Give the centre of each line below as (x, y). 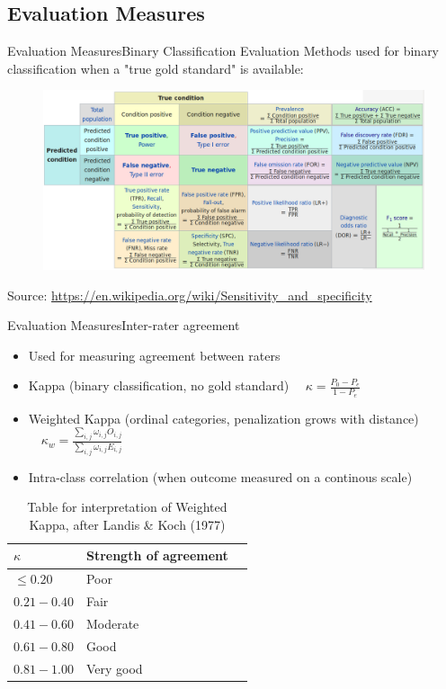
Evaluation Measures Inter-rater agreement (124, 325)
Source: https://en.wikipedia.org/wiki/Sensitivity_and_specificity (190, 295)
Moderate (112, 624)
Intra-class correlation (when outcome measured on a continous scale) (220, 476)
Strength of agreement (157, 555)
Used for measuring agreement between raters (154, 355)
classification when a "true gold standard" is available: (156, 68)
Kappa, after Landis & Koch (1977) (127, 524)
